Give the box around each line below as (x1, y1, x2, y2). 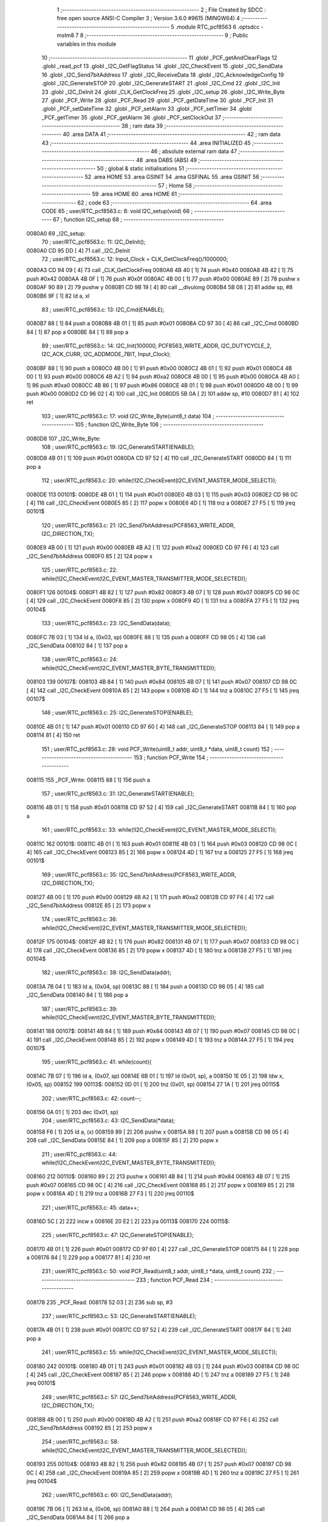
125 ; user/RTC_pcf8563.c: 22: (41, 566, 118, 573)
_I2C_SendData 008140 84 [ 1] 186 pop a (26, 991, 129, 998)
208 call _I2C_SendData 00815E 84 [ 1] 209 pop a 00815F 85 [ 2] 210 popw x (26, 1137, 219, 1144)
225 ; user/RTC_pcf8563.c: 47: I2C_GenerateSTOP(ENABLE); (41, 1232, 194, 1239)
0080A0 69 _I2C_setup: (26, 230, 86, 237)
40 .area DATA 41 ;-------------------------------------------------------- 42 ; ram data (63, 131, 281, 138)
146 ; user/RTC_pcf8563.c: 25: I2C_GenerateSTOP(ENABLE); (41, 709, 194, 717)
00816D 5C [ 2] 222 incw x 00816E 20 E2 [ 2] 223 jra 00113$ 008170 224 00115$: (26, 1218, 230, 1225)
